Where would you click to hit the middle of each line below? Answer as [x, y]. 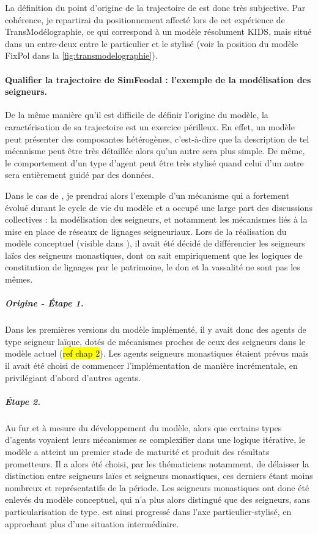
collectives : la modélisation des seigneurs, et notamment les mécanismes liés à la [156, 219]
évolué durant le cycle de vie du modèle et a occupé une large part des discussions [159, 207]
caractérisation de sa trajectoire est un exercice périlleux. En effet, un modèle [150, 126]
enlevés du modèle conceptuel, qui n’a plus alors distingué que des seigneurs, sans [157, 499]
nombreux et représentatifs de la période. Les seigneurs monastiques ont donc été [157, 487]
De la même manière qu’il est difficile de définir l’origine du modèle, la [137, 115]
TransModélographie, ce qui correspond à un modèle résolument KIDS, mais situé [158, 32]
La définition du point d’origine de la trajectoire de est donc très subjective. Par [155, 7]
